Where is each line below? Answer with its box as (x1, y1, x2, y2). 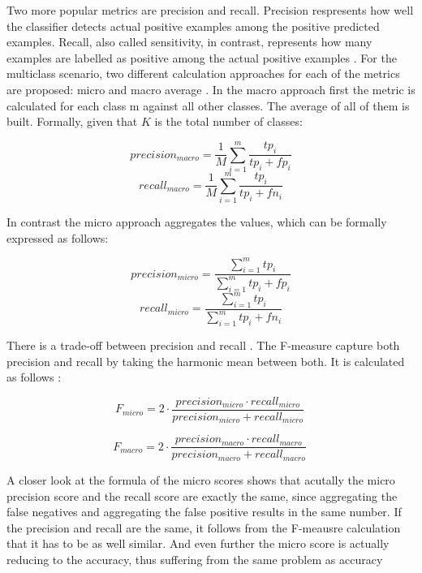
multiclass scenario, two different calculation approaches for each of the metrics (6, 65, 400, 82)
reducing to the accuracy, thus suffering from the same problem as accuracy (6, 550, 383, 567)
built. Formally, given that (6, 113, 138, 130)
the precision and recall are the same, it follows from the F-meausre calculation (6, 519, 401, 536)
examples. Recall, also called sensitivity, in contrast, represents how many (6, 33, 372, 50)
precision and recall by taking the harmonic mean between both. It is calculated (6, 352, 405, 369)
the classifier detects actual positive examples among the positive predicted (6, 17, 380, 34)
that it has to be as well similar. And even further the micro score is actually (6, 535, 390, 552)
